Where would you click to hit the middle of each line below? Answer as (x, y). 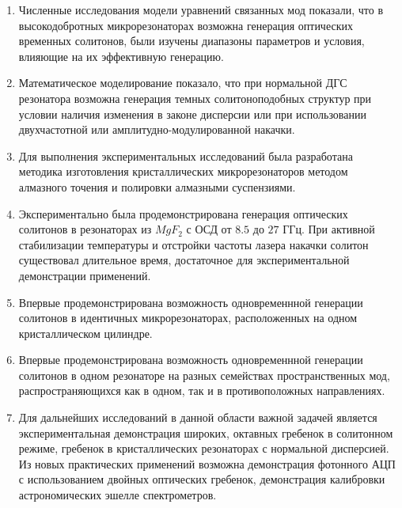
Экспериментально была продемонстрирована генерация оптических (183, 213)
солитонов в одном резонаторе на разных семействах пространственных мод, (204, 375)
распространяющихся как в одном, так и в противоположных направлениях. (202, 390)
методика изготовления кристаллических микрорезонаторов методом (183, 171)
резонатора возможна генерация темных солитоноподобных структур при (195, 98)
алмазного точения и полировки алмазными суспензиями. (157, 186)
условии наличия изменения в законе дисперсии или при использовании (192, 114)
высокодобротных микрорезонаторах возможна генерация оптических (186, 25)
